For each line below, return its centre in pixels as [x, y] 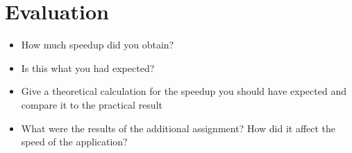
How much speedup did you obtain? [98, 45]
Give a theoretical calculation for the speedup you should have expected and [184, 91]
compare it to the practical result [92, 104]
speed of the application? [74, 142]
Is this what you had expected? [88, 67]
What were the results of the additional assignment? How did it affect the [178, 128]
